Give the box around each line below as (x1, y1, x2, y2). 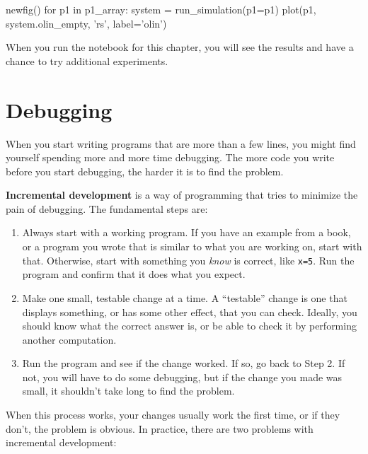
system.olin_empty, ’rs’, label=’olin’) (6, 16, 167, 30)
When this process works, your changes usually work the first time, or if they (6, 407, 340, 422)
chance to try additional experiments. (6, 53, 168, 68)
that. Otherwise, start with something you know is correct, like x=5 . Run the (22, 252, 355, 267)
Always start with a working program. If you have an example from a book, (22, 225, 351, 240)
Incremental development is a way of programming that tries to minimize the (6, 187, 358, 202)
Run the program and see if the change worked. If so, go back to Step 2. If (22, 356, 345, 371)
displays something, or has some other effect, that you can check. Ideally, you (22, 304, 357, 319)
